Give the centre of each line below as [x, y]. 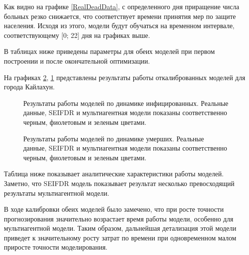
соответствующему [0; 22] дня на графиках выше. [77, 35]
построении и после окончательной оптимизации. [77, 60]
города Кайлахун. [29, 87]
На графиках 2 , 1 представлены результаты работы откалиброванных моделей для [125, 77]
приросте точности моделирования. [56, 247]
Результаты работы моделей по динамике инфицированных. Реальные [126, 103]
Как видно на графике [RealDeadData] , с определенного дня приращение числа [122, 6]
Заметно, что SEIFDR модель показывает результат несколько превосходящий [119, 183]
